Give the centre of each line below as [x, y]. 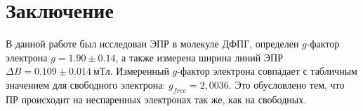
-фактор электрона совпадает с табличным [267, 71]
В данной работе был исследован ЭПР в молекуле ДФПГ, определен [152, 44]
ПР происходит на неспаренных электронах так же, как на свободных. [156, 99]
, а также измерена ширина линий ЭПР [199, 57]
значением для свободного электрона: [86, 84]
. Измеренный [139, 71]
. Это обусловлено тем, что [286, 84]
